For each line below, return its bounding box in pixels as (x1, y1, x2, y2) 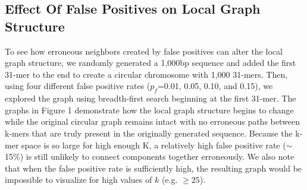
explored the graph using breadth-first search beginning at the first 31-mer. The (5, 92, 296, 104)
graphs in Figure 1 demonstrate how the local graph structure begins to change (5, 103, 294, 116)
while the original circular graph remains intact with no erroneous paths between (5, 115, 300, 128)
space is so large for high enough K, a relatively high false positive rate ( (21, 138, 286, 151)
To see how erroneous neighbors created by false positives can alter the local (5, 45, 283, 57)
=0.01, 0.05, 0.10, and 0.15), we (157, 80, 273, 92)
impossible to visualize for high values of (5, 173, 152, 186)
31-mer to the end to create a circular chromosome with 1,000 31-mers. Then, (5, 68, 288, 80)
